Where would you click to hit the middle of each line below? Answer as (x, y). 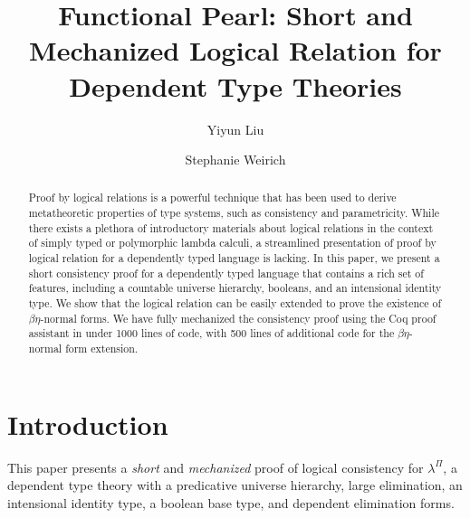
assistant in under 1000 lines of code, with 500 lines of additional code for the (211, 333)
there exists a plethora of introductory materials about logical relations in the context (231, 227)
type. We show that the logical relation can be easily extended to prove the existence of (235, 303)
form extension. (102, 348)
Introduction (88, 424)
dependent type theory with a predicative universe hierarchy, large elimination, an (235, 485)
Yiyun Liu (235, 129)
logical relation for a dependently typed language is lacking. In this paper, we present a (234, 258)
